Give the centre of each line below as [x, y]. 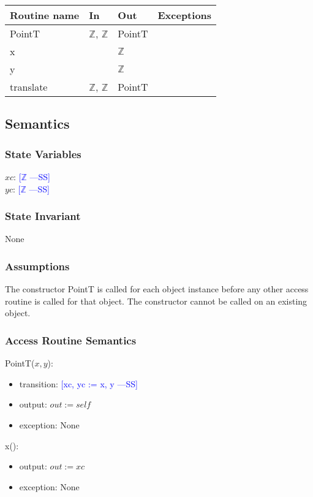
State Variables [43, 154]
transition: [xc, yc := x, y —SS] [78, 383]
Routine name [45, 15]
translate [29, 87]
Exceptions [185, 15]
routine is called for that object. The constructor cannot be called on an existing [156, 301]
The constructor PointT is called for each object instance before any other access [157, 289]
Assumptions [37, 266]
